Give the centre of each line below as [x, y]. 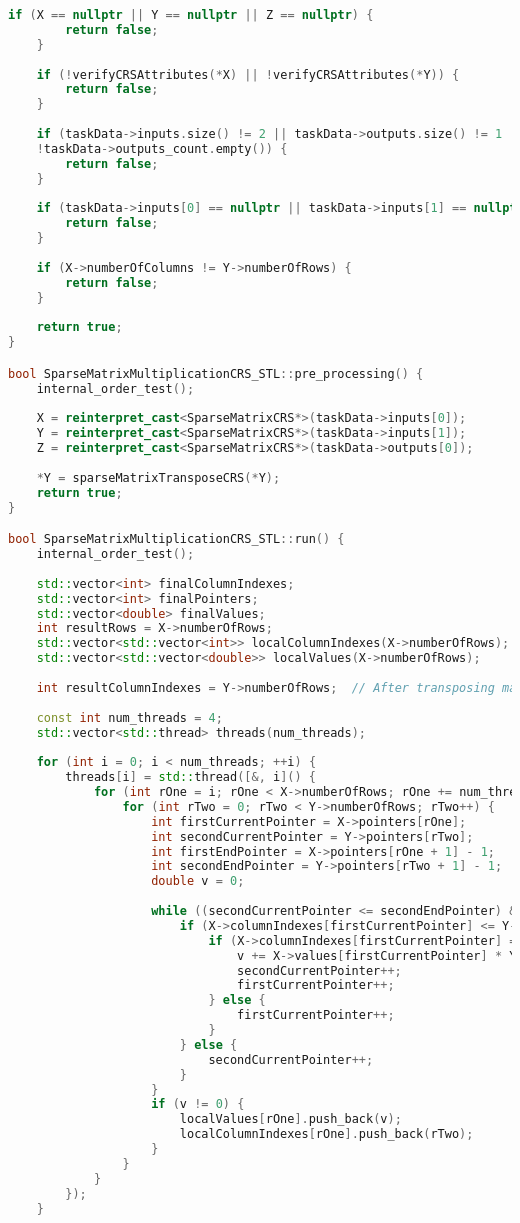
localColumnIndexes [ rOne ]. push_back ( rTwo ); [326, 1134]
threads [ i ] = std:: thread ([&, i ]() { [190, 777]
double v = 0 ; [198, 881]
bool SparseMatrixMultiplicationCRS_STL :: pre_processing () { [216, 373]
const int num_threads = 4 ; [129, 717]
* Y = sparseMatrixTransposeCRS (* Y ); [158, 477]
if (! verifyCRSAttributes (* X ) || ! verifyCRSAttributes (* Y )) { [248, 74]
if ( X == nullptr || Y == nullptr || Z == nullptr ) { [191, 15]
